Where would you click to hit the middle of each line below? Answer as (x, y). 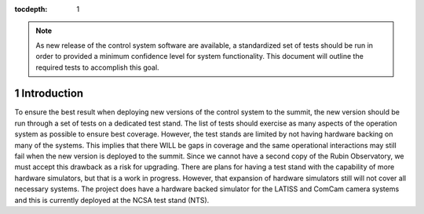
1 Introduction (49, 94)
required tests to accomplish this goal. (98, 67)
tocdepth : (31, 9)
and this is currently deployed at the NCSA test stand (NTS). (112, 200)
